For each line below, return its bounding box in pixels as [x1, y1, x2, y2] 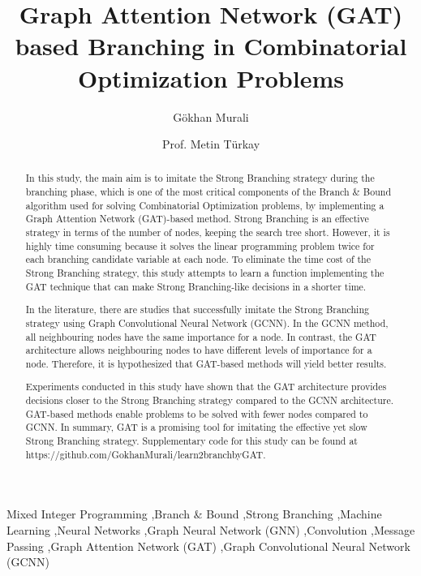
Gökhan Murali [173, 108, 249, 125]
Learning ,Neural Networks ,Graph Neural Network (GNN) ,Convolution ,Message [6, 521, 415, 538]
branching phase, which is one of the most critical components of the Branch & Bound [25, 185, 392, 199]
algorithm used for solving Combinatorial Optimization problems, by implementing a [25, 198, 384, 212]
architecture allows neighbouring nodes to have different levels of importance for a [25, 343, 372, 357]
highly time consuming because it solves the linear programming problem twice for [25, 239, 375, 252]
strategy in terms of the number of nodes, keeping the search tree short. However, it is [25, 226, 390, 239]
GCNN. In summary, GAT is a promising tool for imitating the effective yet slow [25, 420, 367, 434]
